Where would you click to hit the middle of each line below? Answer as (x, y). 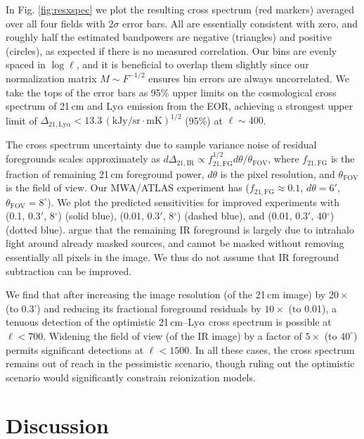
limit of (21, 120)
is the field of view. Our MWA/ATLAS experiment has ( (128, 187)
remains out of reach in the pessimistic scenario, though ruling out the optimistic (180, 363)
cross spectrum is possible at (270, 322)
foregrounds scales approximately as (83, 159)
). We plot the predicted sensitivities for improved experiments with (194, 202)
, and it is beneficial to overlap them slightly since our (193, 64)
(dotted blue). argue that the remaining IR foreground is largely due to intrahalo (180, 229)
